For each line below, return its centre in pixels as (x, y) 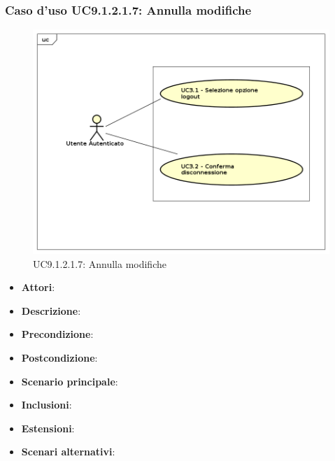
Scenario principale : (70, 381)
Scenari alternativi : (68, 452)
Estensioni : (48, 428)
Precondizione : (57, 334)
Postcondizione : (59, 358)
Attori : (38, 287)
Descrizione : (51, 310)
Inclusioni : (47, 405)
